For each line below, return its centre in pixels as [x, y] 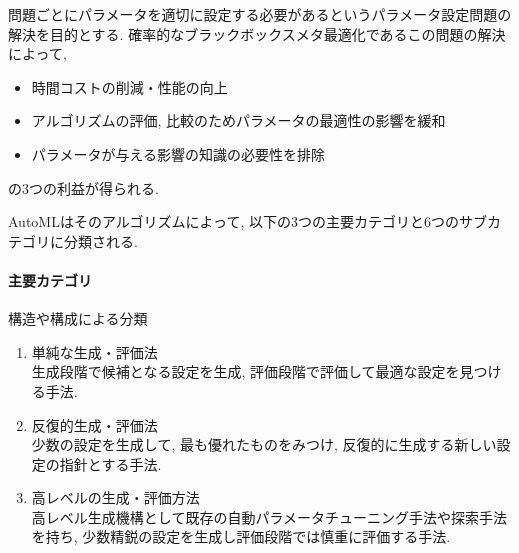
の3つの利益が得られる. [83, 187]
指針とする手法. [110, 463]
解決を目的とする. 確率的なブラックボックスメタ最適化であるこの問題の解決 [257, 33]
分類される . [100, 240]
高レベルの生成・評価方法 [115, 497]
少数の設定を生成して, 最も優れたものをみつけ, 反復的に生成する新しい [264, 444]
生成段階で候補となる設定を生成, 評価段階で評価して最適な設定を [245, 371]
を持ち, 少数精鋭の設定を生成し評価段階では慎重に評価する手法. [241, 536]
